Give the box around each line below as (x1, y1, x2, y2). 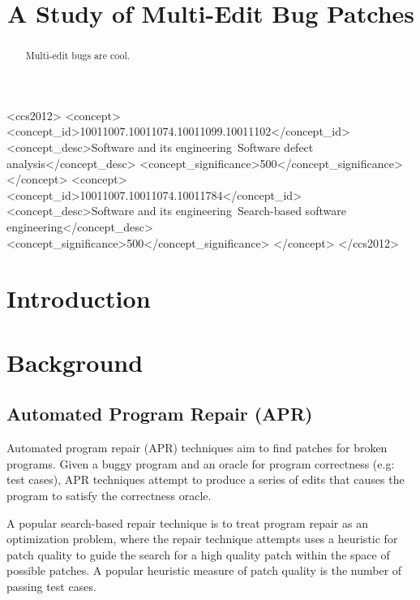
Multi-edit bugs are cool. (25, 49, 131, 63)
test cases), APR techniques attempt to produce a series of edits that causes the (6, 471, 405, 488)
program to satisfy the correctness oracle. (6, 486, 212, 503)
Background (6, 345, 144, 378)
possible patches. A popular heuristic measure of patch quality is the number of (6, 562, 402, 579)
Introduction (6, 282, 151, 315)
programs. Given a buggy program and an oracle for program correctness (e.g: (6, 455, 395, 472)
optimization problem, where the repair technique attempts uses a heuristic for (6, 530, 398, 547)
